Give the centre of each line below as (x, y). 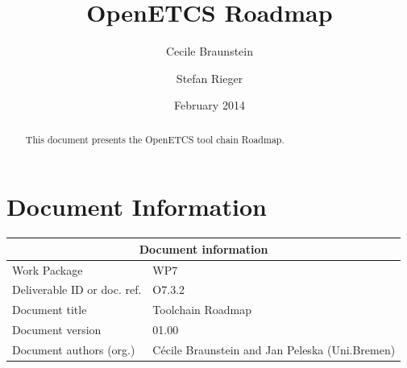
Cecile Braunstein (210, 51)
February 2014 (210, 105)
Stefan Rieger (210, 78)
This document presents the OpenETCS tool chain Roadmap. (155, 139)
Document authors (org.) (74, 350)
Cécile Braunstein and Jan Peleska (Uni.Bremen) (274, 350)
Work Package (48, 269)
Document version (57, 330)
